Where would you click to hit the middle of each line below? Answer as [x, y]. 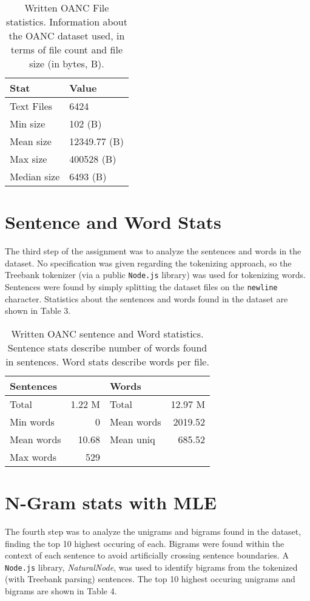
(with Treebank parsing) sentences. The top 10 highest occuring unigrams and [150, 579]
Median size [35, 176]
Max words [33, 457]
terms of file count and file [66, 49]
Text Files [31, 106]
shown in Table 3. [38, 311]
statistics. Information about [66, 22]
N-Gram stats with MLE [111, 502]
